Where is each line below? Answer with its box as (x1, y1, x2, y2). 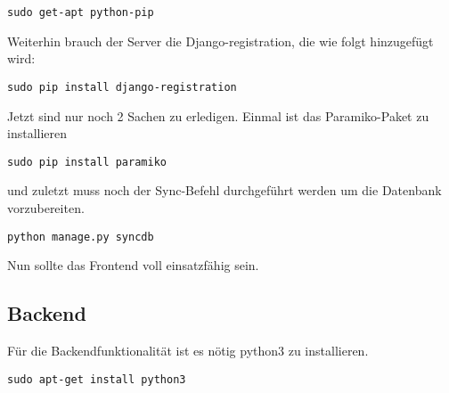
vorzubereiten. (7, 198, 85, 217)
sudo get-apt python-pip (7, 6, 154, 19)
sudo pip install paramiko (7, 155, 167, 168)
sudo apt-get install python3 (7, 373, 186, 386)
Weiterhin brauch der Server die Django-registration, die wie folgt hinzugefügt (7, 31, 434, 50)
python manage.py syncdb (7, 230, 154, 243)
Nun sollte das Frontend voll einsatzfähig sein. (7, 256, 259, 274)
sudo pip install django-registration (7, 80, 237, 94)
